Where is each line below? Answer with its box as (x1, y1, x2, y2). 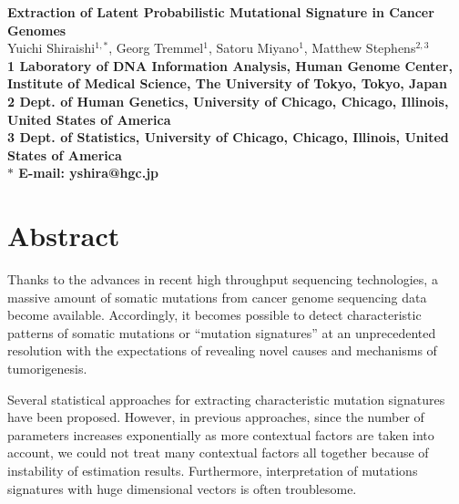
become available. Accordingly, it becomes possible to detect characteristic (7, 305, 422, 324)
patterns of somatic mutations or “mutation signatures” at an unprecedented (7, 323, 436, 342)
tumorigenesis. (7, 359, 87, 378)
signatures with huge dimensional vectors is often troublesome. (7, 478, 357, 498)
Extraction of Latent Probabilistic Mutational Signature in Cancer (7, 3, 434, 21)
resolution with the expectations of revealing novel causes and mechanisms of (7, 341, 437, 360)
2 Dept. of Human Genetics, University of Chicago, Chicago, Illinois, (7, 91, 449, 110)
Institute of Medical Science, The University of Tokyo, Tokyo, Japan (7, 74, 447, 93)
